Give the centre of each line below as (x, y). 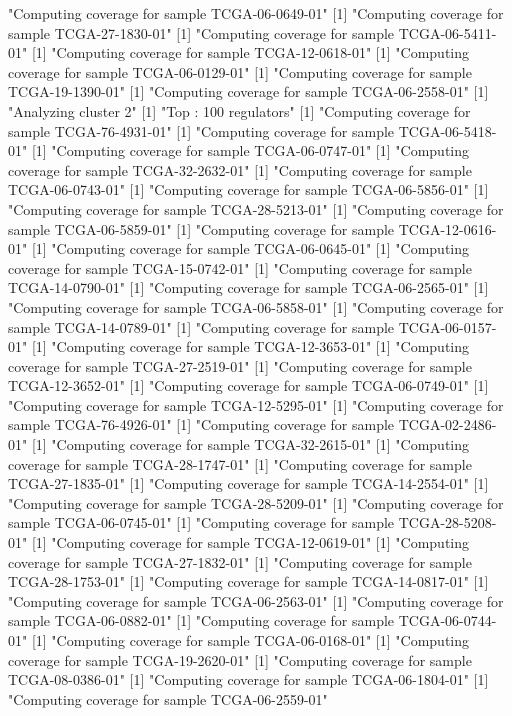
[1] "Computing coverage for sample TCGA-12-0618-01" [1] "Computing (250, 52)
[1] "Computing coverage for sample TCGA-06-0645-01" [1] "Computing (250, 248)
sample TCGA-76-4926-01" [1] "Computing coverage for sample (201, 424)
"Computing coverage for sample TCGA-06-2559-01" (168, 698)
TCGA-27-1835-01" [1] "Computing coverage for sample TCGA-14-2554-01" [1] (248, 483)
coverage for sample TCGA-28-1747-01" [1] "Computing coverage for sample (240, 463)
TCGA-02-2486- (447, 424)
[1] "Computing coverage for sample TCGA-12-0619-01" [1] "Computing (250, 542)
